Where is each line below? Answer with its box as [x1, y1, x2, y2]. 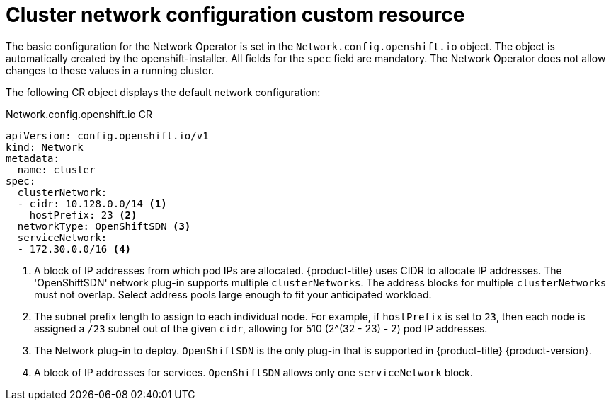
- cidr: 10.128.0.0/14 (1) [17, 197, 167, 209]
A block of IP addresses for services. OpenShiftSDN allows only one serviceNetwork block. [34, 366, 473, 378]
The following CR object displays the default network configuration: [6, 86, 321, 98]
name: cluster [17, 163, 96, 175]
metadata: [6, 152, 59, 164]
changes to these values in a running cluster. [6, 64, 215, 76]
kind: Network [6, 141, 84, 153]
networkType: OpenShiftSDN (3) [17, 220, 191, 232]
